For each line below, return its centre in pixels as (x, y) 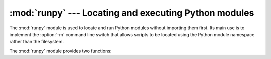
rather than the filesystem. (36, 42)
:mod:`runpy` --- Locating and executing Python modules (132, 13)
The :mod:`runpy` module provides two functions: (60, 51)
